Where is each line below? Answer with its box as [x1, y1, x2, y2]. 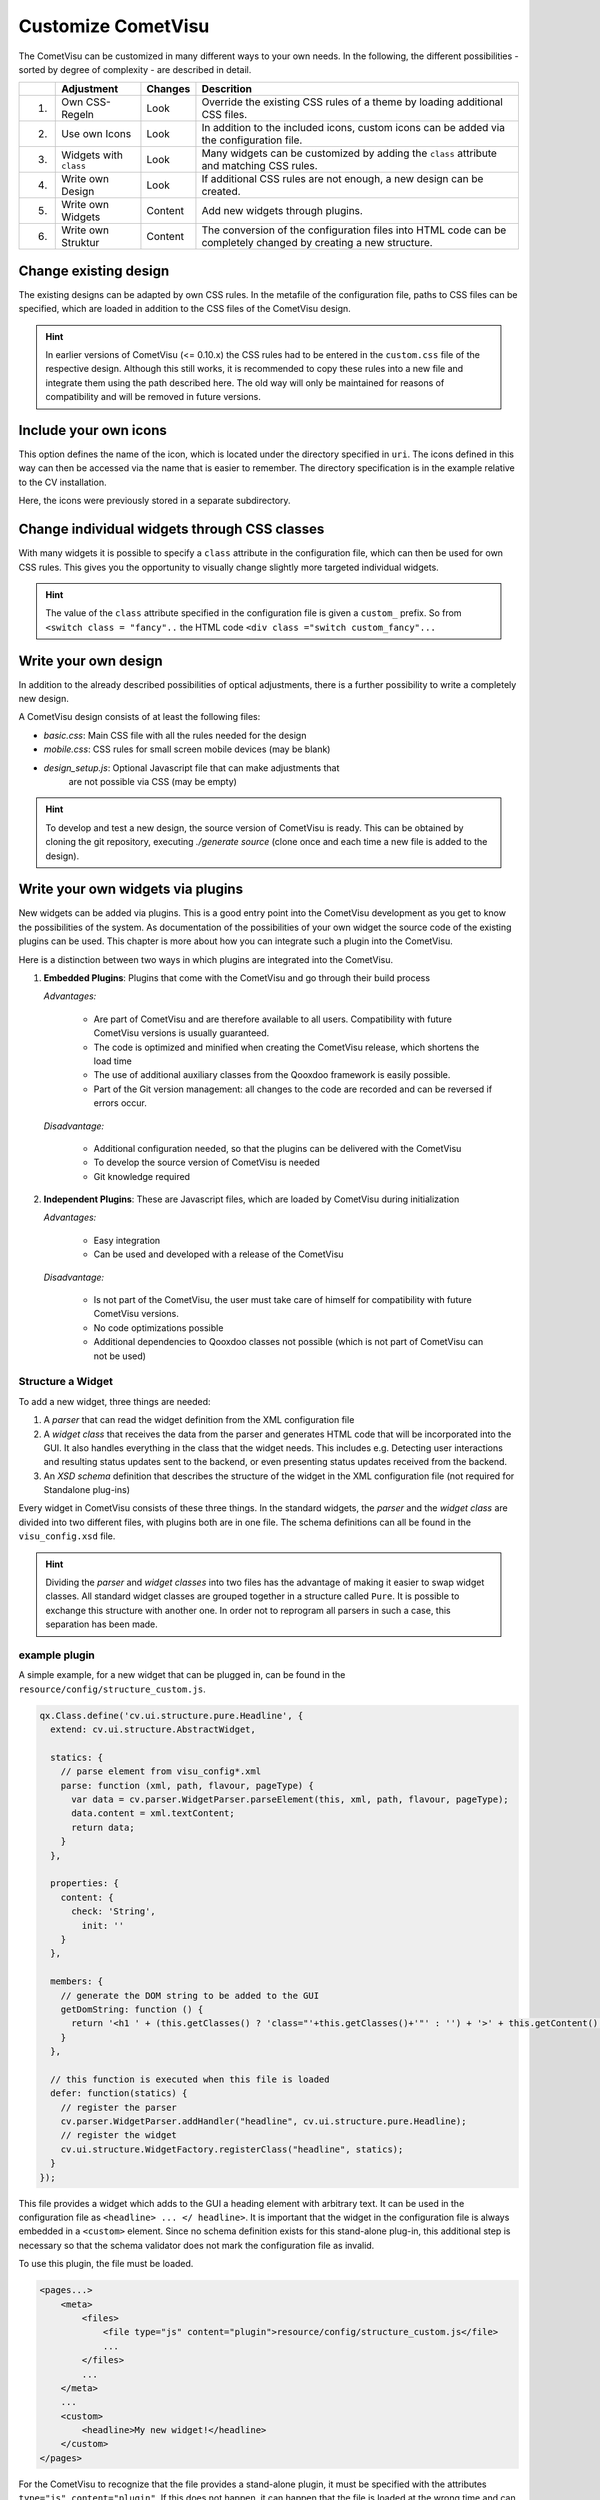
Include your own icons [18, 422, 167, 439]
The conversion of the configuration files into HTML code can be [201, 223, 507, 237]
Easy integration [93, 1234, 161, 1246]
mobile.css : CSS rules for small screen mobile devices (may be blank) [43, 743, 331, 755]
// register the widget [60, 2130, 177, 2141]
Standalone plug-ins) [43, 1484, 130, 1496]
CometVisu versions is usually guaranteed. [93, 1027, 270, 1039]
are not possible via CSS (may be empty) [68, 775, 237, 787]
